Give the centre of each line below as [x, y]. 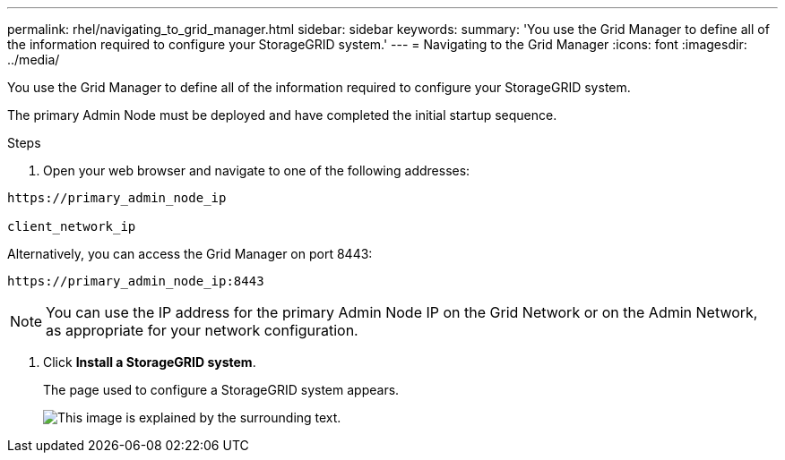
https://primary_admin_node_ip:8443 [136, 281]
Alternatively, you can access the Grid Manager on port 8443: [190, 254]
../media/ [34, 60]
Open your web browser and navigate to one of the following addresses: [257, 170]
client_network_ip [72, 226]
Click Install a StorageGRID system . [150, 362]
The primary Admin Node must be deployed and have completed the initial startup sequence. [282, 115]
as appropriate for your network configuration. [202, 330]
